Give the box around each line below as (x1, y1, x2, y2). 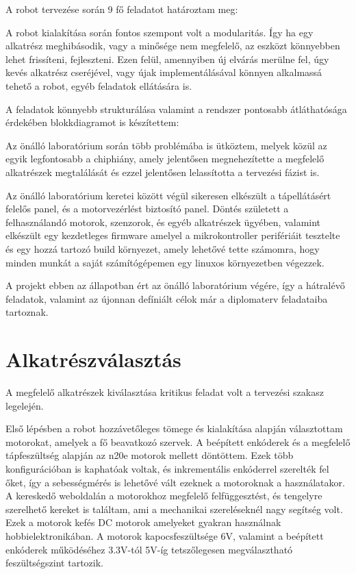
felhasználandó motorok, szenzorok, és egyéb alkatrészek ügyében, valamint (5, 214, 321, 229)
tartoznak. (5, 305, 49, 319)
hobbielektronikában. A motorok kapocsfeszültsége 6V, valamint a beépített (5, 528, 324, 542)
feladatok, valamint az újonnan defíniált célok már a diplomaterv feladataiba (5, 291, 328, 305)
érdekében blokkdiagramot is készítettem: (5, 115, 179, 129)
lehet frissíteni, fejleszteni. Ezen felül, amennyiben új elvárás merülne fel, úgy (5, 51, 329, 66)
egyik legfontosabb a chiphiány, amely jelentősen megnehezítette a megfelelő (5, 151, 325, 166)
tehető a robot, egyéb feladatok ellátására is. (5, 78, 192, 92)
